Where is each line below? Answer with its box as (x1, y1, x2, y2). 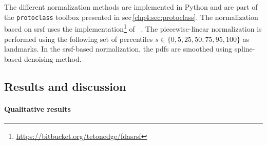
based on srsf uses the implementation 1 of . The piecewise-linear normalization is (4, 22, 262, 34)
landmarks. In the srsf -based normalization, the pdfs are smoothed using (4, 43, 233, 54)
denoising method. (24, 53, 82, 64)
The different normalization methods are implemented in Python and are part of (4, 2, 258, 12)
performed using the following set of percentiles (4, 33, 153, 44)
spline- (234, 43, 255, 54)
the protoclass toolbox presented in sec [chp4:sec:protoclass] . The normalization (4, 11, 258, 22)
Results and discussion (4, 78, 126, 94)
